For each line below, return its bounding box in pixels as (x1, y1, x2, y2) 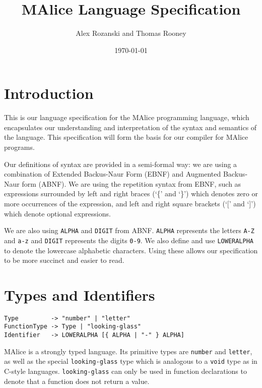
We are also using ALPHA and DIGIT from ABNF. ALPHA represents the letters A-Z (4, 225, 254, 236)
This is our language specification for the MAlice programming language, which (4, 112, 249, 123)
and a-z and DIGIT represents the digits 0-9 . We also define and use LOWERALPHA (4, 235, 253, 245)
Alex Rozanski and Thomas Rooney (76, 28, 186, 38)
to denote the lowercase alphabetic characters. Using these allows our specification (4, 245, 258, 255)
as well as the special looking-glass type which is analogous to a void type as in (4, 356, 257, 366)
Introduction (4, 83, 94, 103)
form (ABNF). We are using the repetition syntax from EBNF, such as (22, 178, 241, 189)
